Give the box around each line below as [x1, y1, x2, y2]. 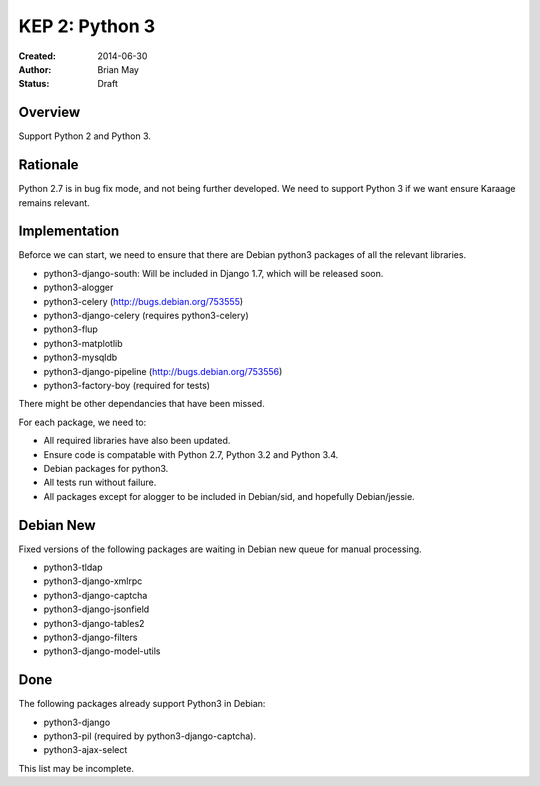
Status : [18, 78, 50, 90]
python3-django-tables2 [43, 617, 145, 629]
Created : [18, 50, 57, 62]
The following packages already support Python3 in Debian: [18, 698, 266, 710]
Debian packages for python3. [43, 462, 169, 474]
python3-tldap [43, 561, 103, 573]
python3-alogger [43, 281, 114, 294]
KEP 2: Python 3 [18, 15, 156, 37]
